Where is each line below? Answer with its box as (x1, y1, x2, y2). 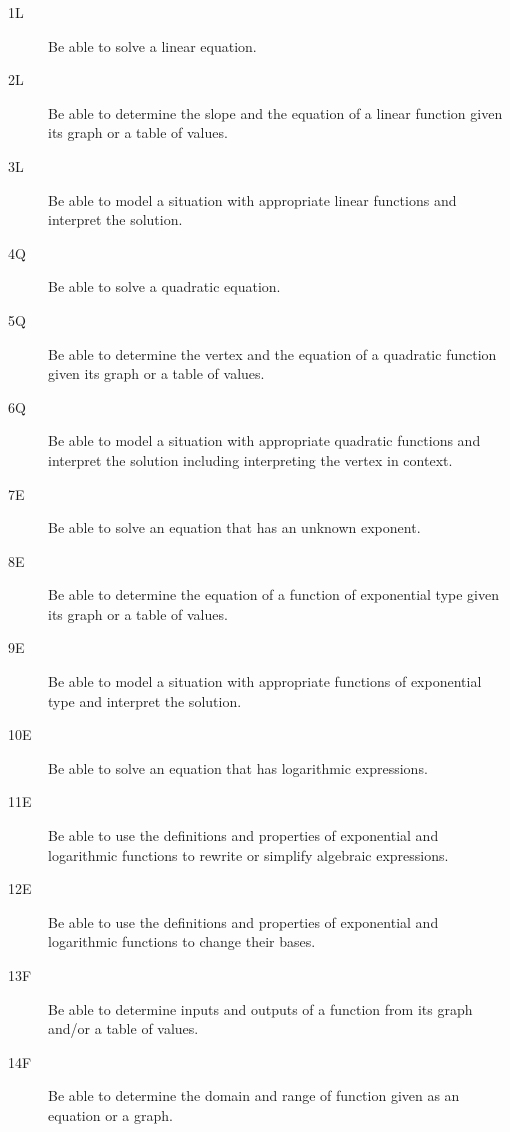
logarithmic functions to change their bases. (48, 931, 316, 952)
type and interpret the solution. (48, 690, 242, 711)
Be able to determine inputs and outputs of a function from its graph (48, 998, 473, 1019)
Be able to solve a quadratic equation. (48, 276, 281, 297)
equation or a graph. (48, 1104, 173, 1125)
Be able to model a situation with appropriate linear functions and (48, 189, 457, 210)
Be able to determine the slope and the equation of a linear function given (48, 102, 503, 123)
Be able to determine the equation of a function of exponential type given (48, 584, 499, 605)
